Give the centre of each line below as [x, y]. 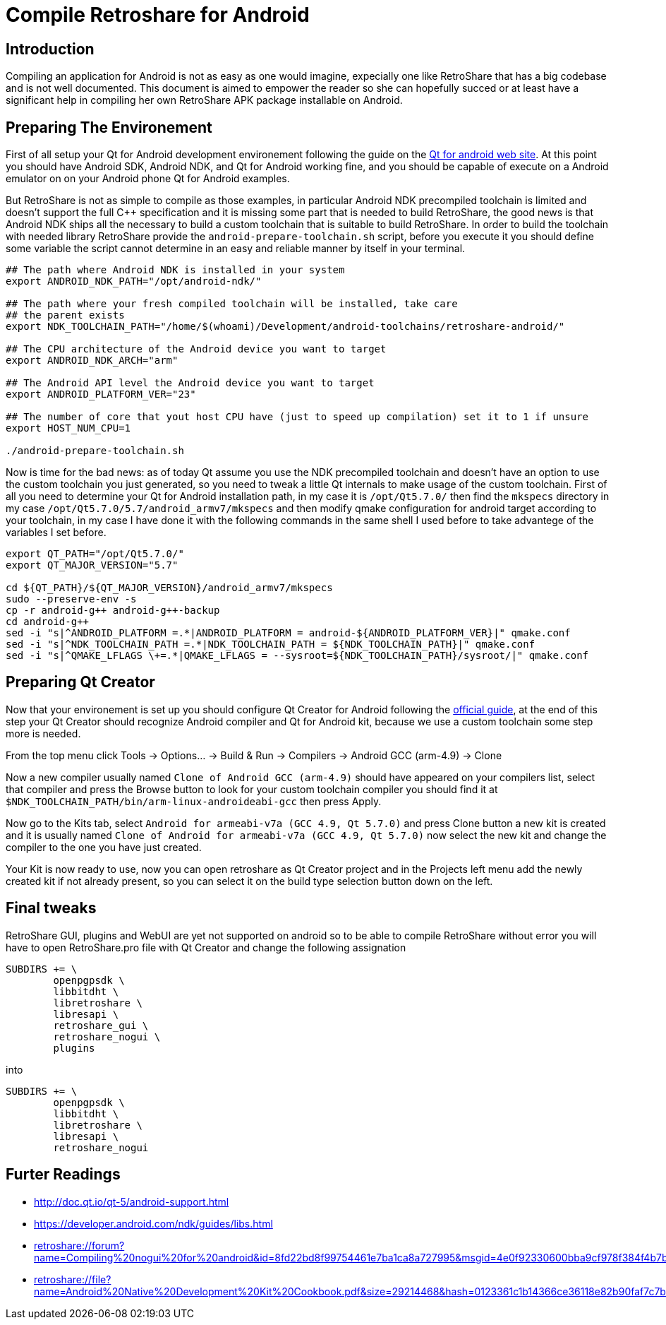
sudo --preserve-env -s [71, 599]
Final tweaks [51, 908]
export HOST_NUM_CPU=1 [68, 428]
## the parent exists [65, 315]
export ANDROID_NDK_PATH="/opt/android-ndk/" [134, 281]
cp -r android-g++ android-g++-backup [113, 611]
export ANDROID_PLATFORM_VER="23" [101, 394]
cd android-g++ [48, 622]
